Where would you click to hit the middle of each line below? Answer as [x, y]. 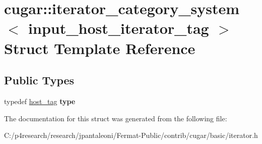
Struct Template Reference [100, 48]
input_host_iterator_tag [119, 28]
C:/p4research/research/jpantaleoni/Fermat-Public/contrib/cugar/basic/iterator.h [131, 135]
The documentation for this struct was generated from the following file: [116, 118]
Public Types [39, 80]
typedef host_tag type [40, 101]
